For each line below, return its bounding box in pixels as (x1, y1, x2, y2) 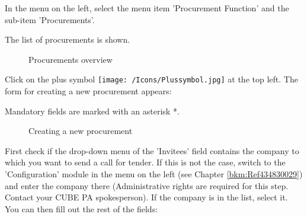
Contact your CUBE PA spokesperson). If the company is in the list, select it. (5, 191, 288, 203)
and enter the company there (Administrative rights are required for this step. (5, 179, 289, 192)
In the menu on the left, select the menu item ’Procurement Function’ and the (5, 2, 289, 14)
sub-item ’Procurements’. (5, 13, 95, 25)
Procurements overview (28, 53, 113, 65)
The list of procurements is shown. (5, 33, 130, 46)
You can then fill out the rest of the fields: (5, 202, 158, 215)
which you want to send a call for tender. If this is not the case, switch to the (5, 156, 286, 168)
